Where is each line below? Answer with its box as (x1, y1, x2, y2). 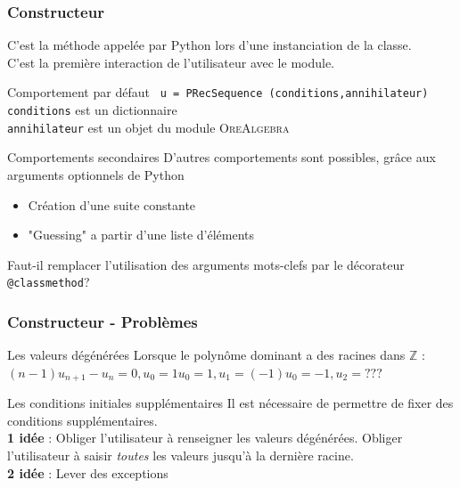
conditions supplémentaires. (7, 411, 158, 429)
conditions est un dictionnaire (7, 101, 177, 119)
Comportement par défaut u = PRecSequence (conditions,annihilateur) (7, 83, 429, 102)
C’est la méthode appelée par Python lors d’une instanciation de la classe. (7, 36, 412, 54)
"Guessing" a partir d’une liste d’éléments (28, 225, 255, 244)
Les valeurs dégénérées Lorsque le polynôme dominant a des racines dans (7, 346, 406, 364)
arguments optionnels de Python (7, 165, 185, 183)
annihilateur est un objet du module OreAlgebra (7, 118, 290, 136)
